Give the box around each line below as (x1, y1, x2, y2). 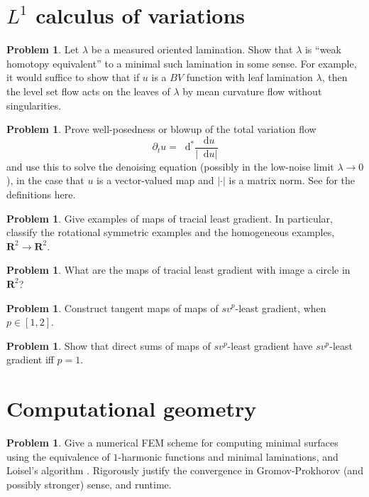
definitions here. (6, 186, 76, 201)
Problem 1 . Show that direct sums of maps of (6, 338, 211, 353)
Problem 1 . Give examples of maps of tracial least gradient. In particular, (6, 210, 333, 225)
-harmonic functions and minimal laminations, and (118, 449, 338, 464)
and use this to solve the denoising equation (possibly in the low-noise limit (6, 159, 334, 173)
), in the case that (6, 173, 84, 188)
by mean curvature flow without (182, 83, 322, 98)
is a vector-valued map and (97, 173, 214, 188)
